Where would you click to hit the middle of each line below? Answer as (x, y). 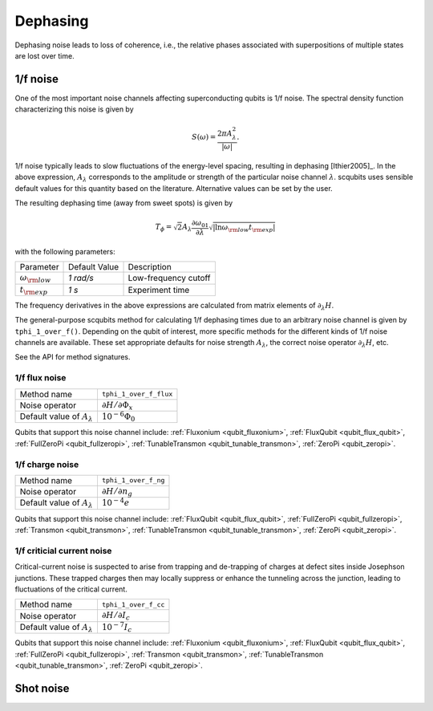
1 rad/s (81, 278)
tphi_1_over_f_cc (133, 605)
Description (150, 267)
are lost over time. (45, 55)
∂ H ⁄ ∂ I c (115, 616)
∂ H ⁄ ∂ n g (117, 492)
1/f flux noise (40, 378)
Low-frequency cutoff (170, 278)
